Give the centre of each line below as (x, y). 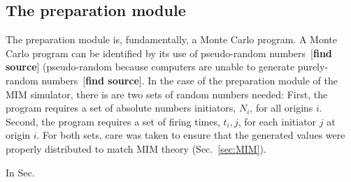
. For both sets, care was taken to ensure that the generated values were (191, 135)
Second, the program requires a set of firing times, (113, 121)
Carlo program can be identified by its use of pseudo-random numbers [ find (169, 53)
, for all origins (281, 108)
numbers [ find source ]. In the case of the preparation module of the (189, 80)
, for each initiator (277, 121)
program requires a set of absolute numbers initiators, (121, 108)
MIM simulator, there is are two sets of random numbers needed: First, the (167, 94)
